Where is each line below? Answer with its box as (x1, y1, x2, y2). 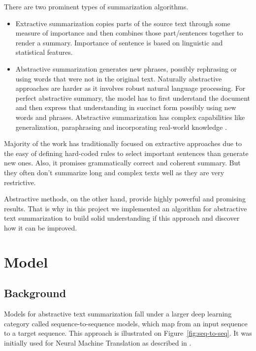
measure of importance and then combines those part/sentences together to (15, 28, 243, 38)
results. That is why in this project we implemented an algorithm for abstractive (4, 203, 247, 213)
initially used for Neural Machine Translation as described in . (4, 337, 192, 348)
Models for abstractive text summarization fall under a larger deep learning (4, 309, 232, 319)
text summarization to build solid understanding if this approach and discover (4, 213, 240, 223)
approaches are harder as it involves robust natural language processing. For (15, 83, 246, 93)
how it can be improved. (4, 222, 77, 233)
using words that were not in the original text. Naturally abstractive (15, 73, 222, 83)
